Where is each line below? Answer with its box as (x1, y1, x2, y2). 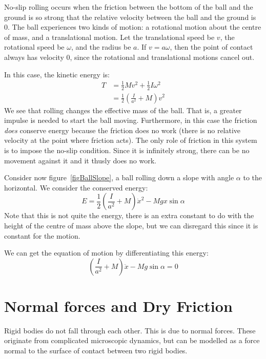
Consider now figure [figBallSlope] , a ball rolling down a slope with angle (4, 172, 234, 183)
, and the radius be (71, 41, 131, 52)
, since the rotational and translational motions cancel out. (70, 51, 255, 62)
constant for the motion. (4, 230, 80, 241)
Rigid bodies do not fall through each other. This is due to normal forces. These (4, 325, 256, 335)
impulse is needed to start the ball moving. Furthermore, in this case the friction (4, 115, 257, 125)
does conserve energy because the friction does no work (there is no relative (4, 124, 241, 135)
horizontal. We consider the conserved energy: (4, 182, 148, 193)
